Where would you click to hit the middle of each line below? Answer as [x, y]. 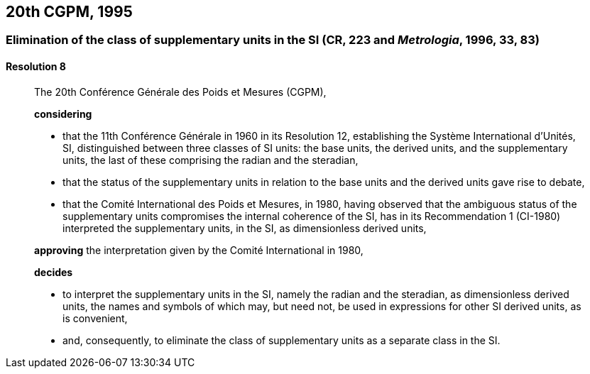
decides [54, 272]
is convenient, [95, 318]
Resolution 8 [36, 67]
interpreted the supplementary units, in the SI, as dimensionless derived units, [245, 228]
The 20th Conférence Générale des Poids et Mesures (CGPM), [180, 92]
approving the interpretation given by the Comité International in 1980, [199, 250]
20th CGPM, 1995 [69, 12]
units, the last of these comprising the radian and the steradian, [211, 160]
